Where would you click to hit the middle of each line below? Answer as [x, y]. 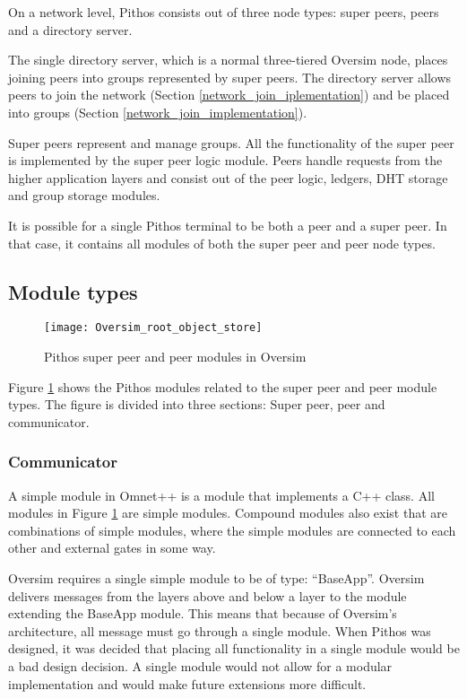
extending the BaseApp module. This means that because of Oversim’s [203, 613]
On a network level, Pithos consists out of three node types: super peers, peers [224, 12]
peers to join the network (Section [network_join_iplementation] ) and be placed [229, 95]
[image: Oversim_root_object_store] [153, 328]
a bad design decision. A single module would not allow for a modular [200, 665]
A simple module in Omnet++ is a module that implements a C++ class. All [221, 495]
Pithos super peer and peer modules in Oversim [175, 356]
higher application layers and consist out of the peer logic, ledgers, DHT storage [228, 177]
